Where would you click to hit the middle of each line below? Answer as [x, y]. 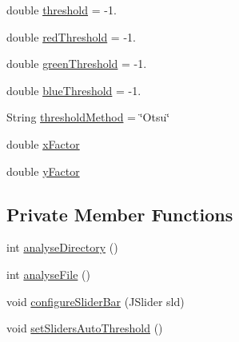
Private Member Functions [120, 214]
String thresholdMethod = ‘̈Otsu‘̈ [88, 117]
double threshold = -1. [62, 10]
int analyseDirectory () [62, 247]
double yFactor [43, 171]
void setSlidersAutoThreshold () [85, 328]
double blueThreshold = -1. [74, 90]
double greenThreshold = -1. [77, 64]
